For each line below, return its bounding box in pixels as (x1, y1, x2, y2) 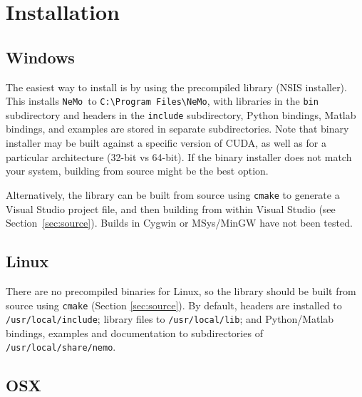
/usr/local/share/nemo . (6, 339, 116, 354)
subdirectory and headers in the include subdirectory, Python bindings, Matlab (6, 107, 356, 122)
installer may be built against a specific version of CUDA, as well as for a (6, 135, 326, 150)
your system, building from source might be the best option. (6, 163, 269, 178)
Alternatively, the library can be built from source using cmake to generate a (6, 187, 340, 202)
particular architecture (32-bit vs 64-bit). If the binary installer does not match (6, 149, 352, 164)
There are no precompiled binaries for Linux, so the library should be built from (6, 283, 356, 298)
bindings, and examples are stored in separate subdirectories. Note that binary (6, 121, 349, 136)
